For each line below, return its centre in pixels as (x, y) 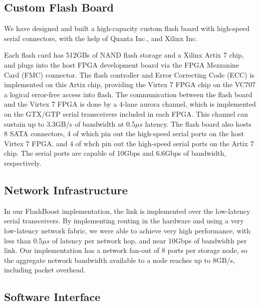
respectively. (23, 163)
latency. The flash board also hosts (198, 123)
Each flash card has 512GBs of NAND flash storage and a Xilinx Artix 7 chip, (124, 55)
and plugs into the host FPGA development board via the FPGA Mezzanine (122, 64)
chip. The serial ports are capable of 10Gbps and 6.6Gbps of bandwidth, (115, 153)
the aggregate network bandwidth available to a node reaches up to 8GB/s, (119, 260)
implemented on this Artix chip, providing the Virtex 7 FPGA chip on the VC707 (130, 84)
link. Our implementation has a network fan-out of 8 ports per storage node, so (126, 250)
